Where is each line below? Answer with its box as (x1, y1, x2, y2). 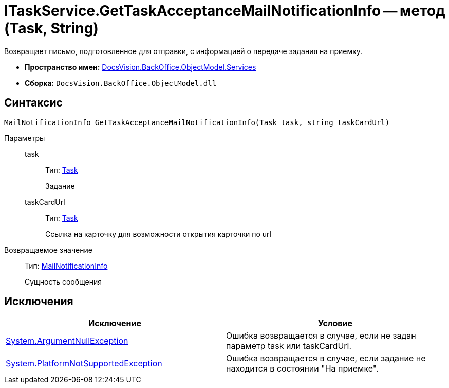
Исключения (4, 295, 73, 308)
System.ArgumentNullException (6, 336, 128, 346)
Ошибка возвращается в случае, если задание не (226, 353, 426, 364)
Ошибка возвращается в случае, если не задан (226, 330, 416, 341)
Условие (318, 318, 352, 329)
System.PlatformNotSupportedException (6, 358, 162, 369)
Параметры (4, 133, 45, 143)
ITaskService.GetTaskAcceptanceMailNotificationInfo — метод (4, 2, 445, 20)
